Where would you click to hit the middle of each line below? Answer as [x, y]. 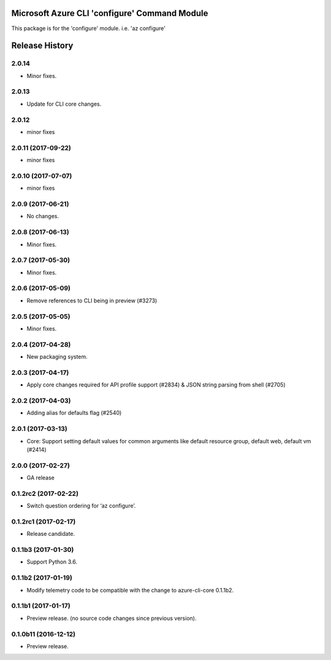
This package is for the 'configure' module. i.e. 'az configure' [88, 28]
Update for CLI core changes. [64, 104]
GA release [41, 478]
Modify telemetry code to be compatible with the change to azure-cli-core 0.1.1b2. [130, 590]
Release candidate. [51, 534]
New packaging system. [57, 357]
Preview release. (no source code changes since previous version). [112, 618]
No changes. [43, 216]
